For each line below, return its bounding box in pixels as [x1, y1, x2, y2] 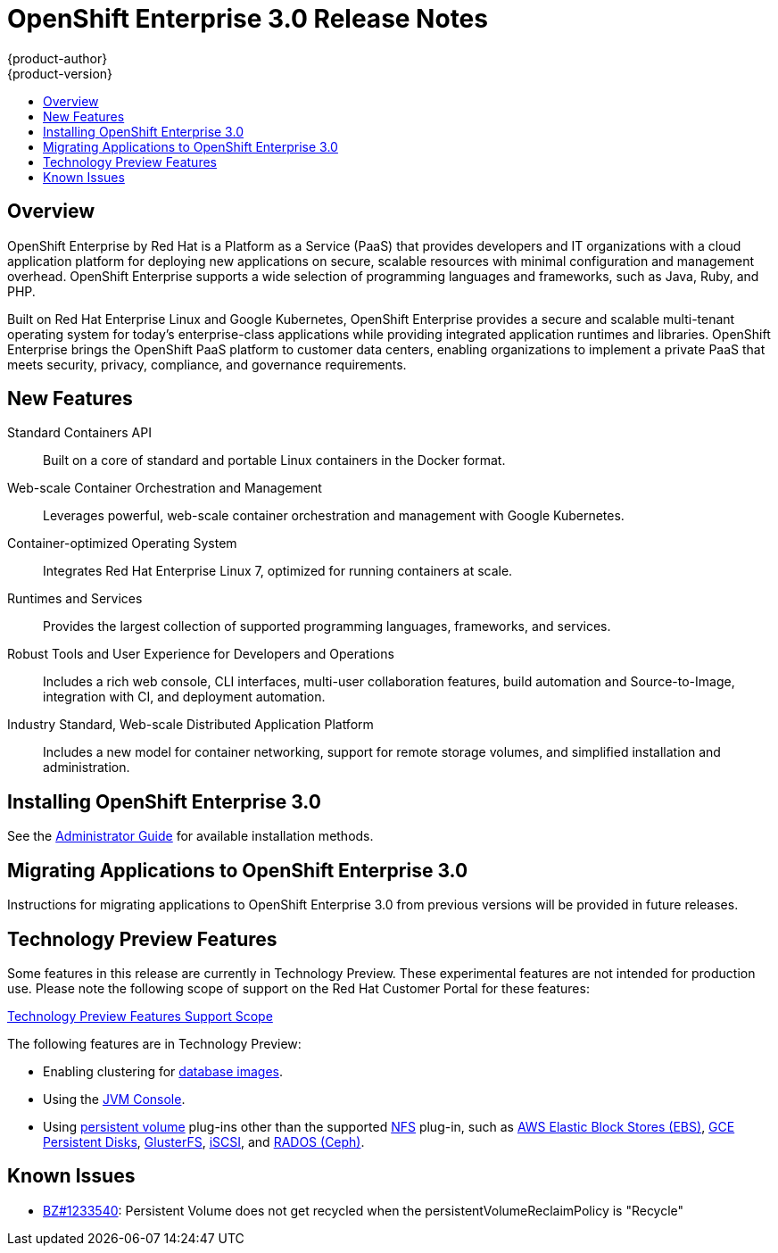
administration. [43, 759, 130, 776]
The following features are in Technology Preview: [7, 1035, 302, 1051]
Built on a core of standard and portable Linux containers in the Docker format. [43, 452, 506, 469]
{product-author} [7, 50, 108, 66]
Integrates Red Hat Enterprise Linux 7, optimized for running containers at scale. [43, 563, 513, 579]
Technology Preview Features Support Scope [7, 1008, 273, 1024]
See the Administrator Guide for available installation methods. [7, 828, 374, 844]
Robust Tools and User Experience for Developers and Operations [7, 646, 394, 662]
